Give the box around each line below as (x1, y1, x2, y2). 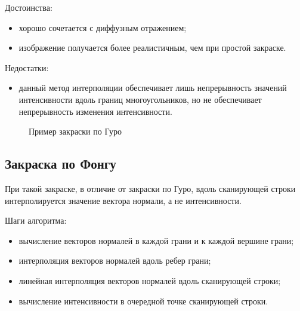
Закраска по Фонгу (5, 154, 116, 173)
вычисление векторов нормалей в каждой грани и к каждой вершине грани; (18, 234, 294, 246)
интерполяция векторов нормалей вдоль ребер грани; (18, 254, 211, 267)
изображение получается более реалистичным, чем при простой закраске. (18, 41, 286, 54)
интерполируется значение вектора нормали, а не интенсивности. (5, 194, 242, 206)
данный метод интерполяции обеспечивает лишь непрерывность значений (18, 81, 287, 94)
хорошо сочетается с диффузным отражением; (18, 21, 187, 33)
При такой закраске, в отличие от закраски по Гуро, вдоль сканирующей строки (5, 182, 296, 194)
